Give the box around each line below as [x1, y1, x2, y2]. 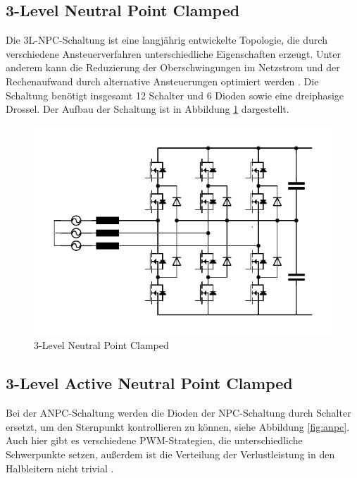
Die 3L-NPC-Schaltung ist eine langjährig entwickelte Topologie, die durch [6, 32, 327, 47]
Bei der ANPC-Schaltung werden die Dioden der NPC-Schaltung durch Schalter [6, 405, 351, 420]
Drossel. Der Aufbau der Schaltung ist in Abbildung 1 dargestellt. [6, 102, 289, 116]
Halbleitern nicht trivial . [6, 460, 114, 475]
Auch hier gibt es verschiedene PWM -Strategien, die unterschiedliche [6, 433, 303, 448]
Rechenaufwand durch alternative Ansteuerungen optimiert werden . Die [6, 73, 319, 88]
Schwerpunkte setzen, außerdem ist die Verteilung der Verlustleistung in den [6, 446, 335, 461]
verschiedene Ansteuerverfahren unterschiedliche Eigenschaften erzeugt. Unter [6, 46, 341, 61]
